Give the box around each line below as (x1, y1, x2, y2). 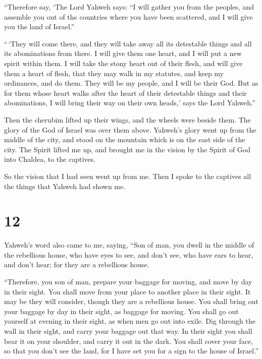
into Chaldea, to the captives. (4, 154, 95, 164)
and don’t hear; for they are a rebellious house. (4, 259, 149, 270)
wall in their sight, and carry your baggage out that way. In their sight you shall (4, 325, 252, 336)
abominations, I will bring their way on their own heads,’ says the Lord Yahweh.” (4, 97, 255, 108)
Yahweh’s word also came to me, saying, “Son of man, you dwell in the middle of (4, 240, 254, 250)
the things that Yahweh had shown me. (4, 181, 126, 191)
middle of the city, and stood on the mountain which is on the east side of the (4, 134, 245, 145)
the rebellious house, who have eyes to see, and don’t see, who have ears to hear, (4, 249, 253, 260)
